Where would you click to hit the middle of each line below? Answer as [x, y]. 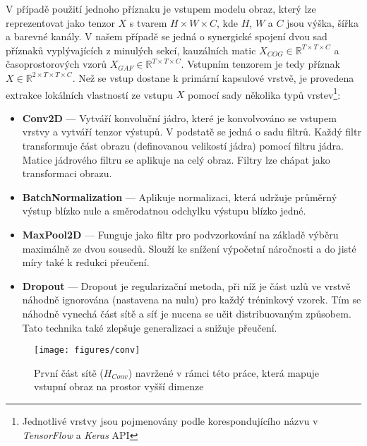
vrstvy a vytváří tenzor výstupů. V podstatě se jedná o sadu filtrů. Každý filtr [192, 132]
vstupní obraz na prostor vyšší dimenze [119, 386]
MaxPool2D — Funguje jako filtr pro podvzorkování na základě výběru [180, 234]
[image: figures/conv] [87, 350]
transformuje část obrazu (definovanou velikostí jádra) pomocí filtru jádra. [183, 145]
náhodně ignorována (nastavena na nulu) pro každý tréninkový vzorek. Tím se [192, 300]
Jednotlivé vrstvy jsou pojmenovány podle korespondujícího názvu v [170, 420]
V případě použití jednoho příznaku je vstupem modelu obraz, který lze [161, 8]
